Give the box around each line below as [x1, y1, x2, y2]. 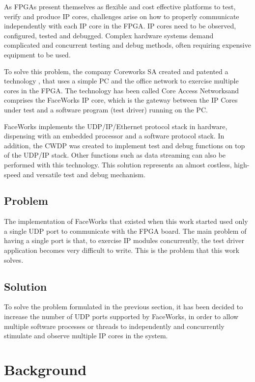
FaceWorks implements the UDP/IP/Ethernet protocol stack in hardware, [4, 121, 227, 131]
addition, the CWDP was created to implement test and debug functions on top [4, 140, 245, 150]
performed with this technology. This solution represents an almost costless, [4, 159, 232, 169]
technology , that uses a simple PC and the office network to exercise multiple [4, 76, 239, 86]
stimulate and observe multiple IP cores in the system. [4, 330, 168, 341]
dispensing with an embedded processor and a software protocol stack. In [4, 131, 225, 141]
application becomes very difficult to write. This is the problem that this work [4, 245, 239, 255]
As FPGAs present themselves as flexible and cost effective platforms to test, [4, 1, 236, 11]
